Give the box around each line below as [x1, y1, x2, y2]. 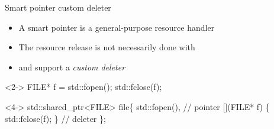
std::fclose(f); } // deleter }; [5, 112, 106, 124]
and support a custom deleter [18, 60, 125, 73]
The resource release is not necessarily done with [18, 41, 195, 53]
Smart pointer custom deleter [5, 1, 111, 13]
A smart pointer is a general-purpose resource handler [18, 21, 215, 33]
